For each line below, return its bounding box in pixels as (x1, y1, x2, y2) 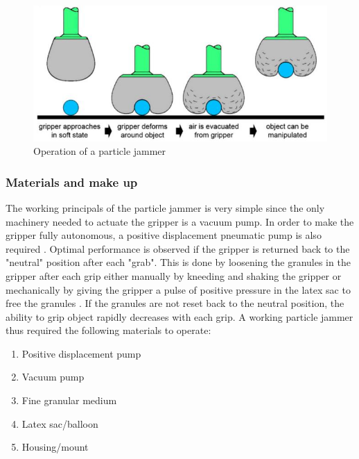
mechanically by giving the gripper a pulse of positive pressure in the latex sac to (6, 282, 351, 297)
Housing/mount (21, 440, 89, 454)
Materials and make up (6, 173, 138, 190)
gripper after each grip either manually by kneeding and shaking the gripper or (6, 268, 342, 283)
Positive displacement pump (21, 346, 141, 360)
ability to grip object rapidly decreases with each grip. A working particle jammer (6, 309, 353, 324)
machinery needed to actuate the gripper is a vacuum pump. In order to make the (6, 214, 354, 228)
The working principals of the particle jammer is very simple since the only (6, 200, 325, 215)
